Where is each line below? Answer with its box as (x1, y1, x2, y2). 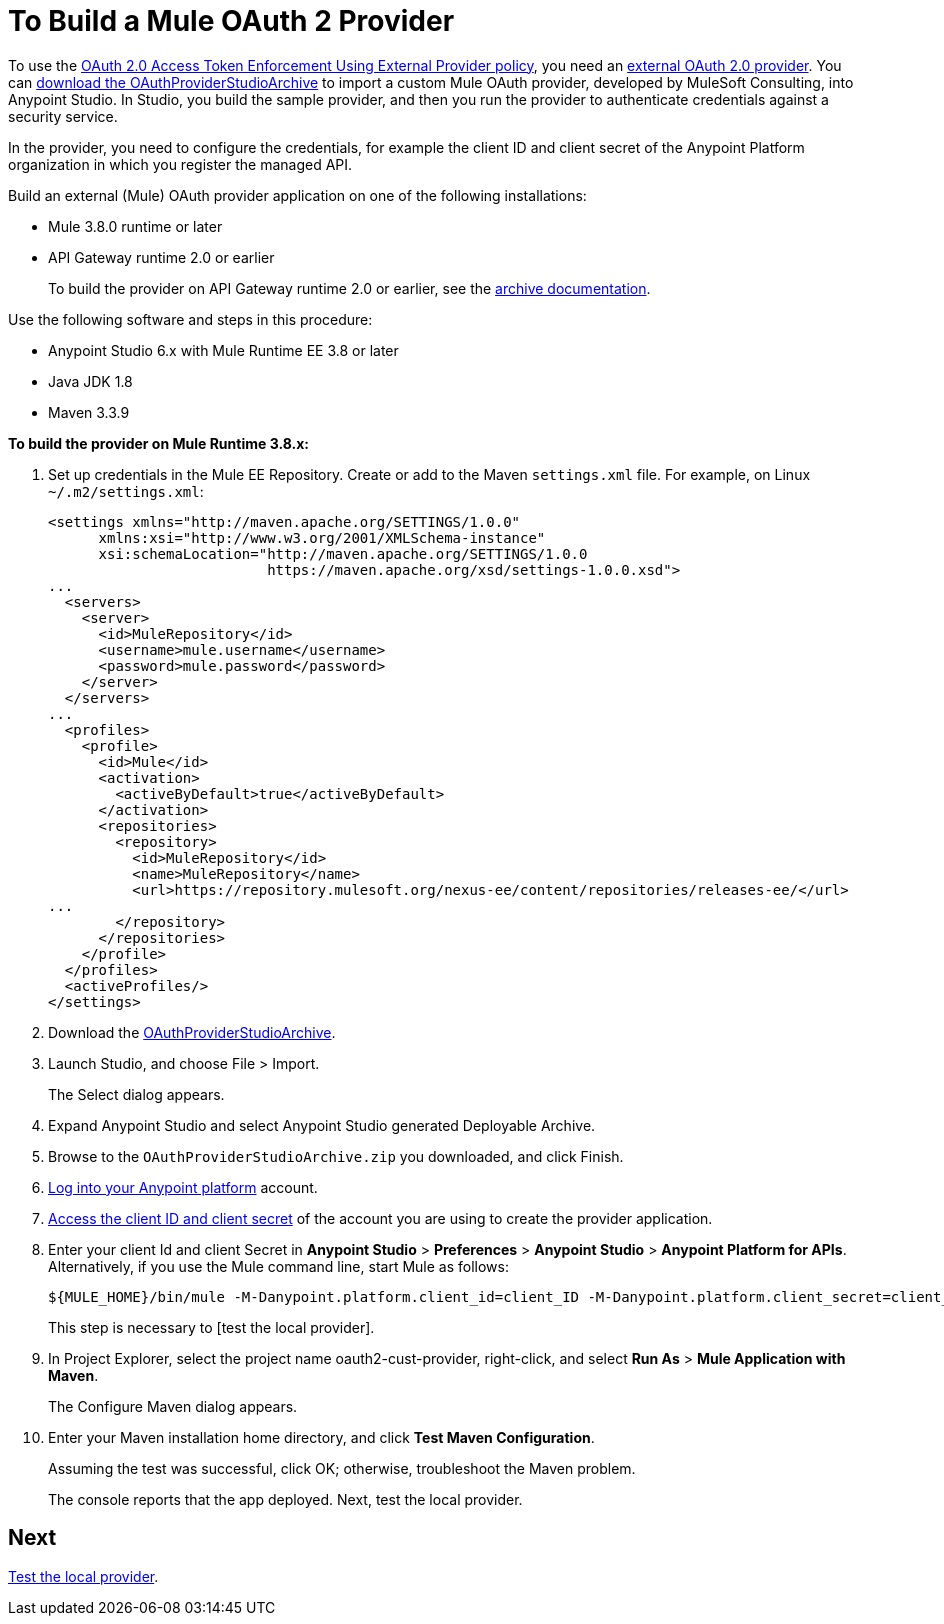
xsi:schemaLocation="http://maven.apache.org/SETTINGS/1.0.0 (98, 545, 588, 562)
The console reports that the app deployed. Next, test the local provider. (48, 1490, 523, 1508)
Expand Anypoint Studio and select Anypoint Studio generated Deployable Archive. (48, 1116, 596, 1134)
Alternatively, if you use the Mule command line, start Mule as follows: (48, 1257, 509, 1275)
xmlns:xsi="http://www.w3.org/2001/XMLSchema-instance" (98, 529, 546, 546)
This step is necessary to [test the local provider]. (48, 1318, 375, 1336)
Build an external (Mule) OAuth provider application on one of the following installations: (8, 186, 587, 204)
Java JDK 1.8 (48, 372, 133, 390)
